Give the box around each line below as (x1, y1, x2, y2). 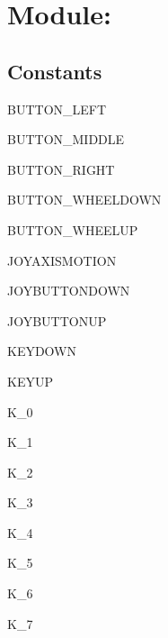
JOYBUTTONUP (7, 311, 107, 330)
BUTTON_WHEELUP (7, 220, 138, 239)
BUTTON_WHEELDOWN (7, 190, 162, 209)
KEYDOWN (7, 342, 77, 360)
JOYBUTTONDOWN (7, 281, 130, 300)
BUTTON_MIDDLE (7, 130, 125, 149)
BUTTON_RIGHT (7, 159, 115, 178)
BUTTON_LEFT (7, 99, 107, 118)
